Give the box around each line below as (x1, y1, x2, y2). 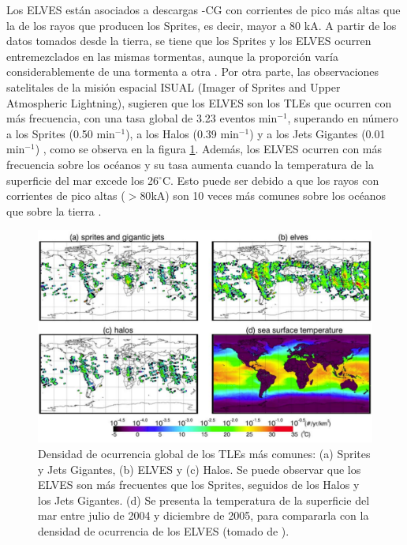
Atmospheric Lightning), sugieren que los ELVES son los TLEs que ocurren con (6, 94, 392, 111)
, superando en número (287, 110, 398, 126)
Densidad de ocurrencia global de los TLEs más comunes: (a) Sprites (38, 445, 371, 462)
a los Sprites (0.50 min (6, 125, 115, 141)
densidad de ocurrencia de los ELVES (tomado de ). (38, 523, 289, 539)
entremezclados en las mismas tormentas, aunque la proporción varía (6, 47, 338, 64)
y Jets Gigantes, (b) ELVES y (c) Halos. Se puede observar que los (38, 460, 361, 477)
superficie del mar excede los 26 (6, 171, 159, 188)
